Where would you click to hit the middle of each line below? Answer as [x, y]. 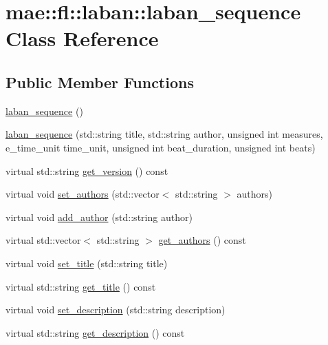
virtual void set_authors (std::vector [83, 194]
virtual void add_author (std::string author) [99, 217]
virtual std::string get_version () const [87, 170]
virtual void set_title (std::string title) [87, 263]
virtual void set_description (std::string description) [116, 310]
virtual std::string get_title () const [81, 286]
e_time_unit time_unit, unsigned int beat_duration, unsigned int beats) [161, 147]
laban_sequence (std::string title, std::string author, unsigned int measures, [164, 134]
